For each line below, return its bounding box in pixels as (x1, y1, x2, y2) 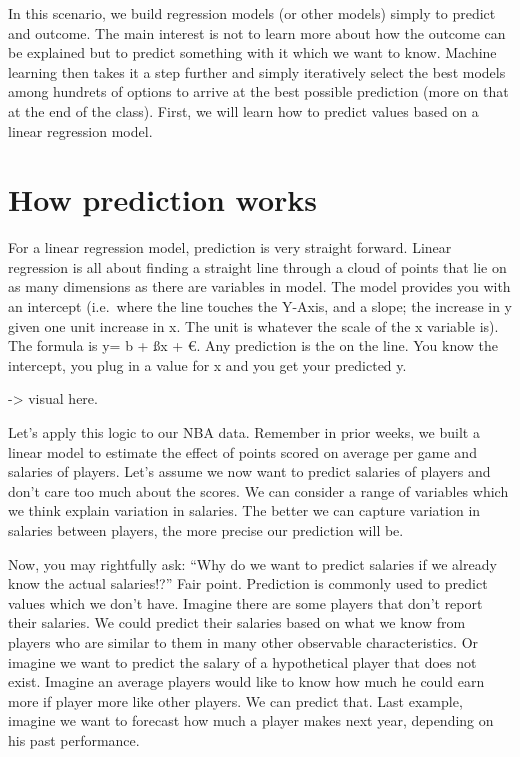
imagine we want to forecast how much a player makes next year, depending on (8, 710, 494, 731)
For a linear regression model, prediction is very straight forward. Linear (8, 237, 452, 258)
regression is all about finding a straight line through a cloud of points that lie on (8, 256, 507, 277)
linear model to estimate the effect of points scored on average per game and (8, 441, 477, 462)
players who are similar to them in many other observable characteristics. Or (8, 631, 479, 652)
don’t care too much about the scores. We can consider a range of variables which (8, 480, 509, 501)
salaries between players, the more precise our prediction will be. (8, 520, 404, 540)
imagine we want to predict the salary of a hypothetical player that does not (8, 651, 477, 672)
